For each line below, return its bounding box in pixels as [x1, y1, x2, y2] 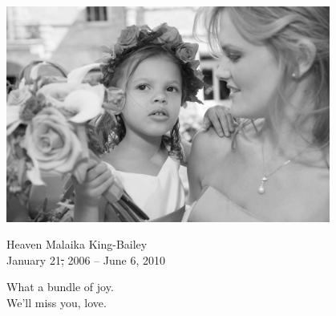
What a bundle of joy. [6, 278, 114, 295]
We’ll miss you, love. [6, 294, 107, 310]
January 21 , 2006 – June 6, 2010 [6, 251, 166, 268]
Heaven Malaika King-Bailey [6, 236, 148, 253]
